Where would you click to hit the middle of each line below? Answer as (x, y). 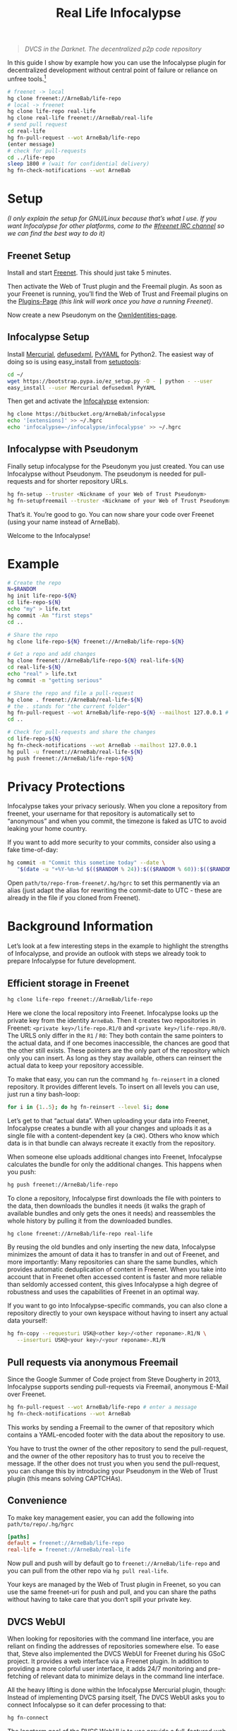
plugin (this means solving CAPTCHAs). (65, 1478)
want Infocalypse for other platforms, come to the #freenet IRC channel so (116, 226)
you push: (22, 1172)
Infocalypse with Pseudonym (73, 449)
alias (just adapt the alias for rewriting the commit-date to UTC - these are (115, 890)
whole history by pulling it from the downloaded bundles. (90, 1221)
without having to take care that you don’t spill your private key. (99, 1600)
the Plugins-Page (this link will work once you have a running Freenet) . (110, 301)
